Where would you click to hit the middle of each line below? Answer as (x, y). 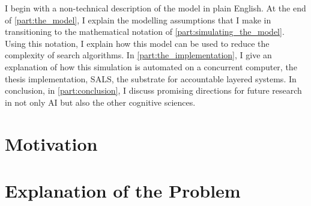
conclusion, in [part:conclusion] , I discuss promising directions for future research (153, 90)
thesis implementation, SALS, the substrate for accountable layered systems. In (151, 78)
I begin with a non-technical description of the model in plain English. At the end (155, 8)
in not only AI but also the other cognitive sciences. (100, 102)
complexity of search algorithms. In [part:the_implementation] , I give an (138, 55)
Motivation (51, 143)
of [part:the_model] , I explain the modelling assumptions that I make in (138, 20)
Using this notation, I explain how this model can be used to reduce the (137, 43)
